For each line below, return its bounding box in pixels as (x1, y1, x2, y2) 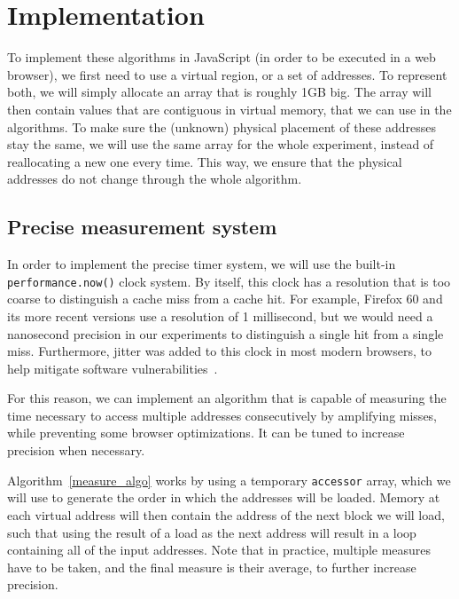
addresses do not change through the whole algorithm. (7, 169, 302, 188)
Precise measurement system (7, 213, 277, 240)
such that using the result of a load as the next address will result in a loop (7, 523, 416, 541)
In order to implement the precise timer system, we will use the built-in (7, 255, 396, 273)
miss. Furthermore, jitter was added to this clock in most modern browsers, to (7, 342, 432, 360)
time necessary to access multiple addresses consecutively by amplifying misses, (7, 406, 437, 424)
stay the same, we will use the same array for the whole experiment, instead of (7, 135, 434, 154)
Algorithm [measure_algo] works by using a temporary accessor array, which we (7, 470, 451, 489)
